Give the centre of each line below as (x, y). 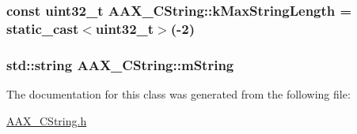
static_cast (43, 28)
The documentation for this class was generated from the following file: (178, 93)
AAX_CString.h (47, 120)
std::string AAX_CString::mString (120, 64)
